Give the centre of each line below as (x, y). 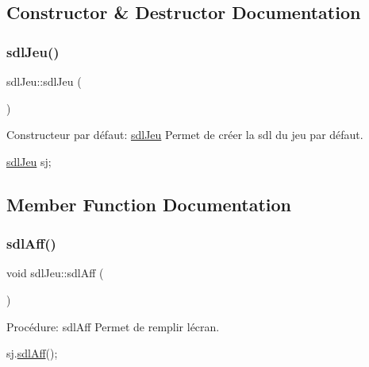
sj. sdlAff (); (32, 353)
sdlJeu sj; (29, 161)
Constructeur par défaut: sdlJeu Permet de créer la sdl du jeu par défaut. (185, 135)
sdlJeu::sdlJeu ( (44, 81)
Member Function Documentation (149, 204)
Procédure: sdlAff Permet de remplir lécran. (113, 326)
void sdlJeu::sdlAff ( (55, 273)
